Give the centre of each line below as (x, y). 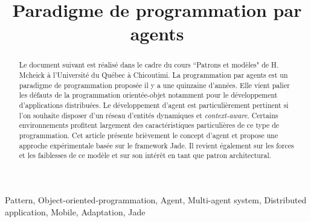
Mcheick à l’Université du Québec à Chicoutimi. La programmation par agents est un (153, 75)
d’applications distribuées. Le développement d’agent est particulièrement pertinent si (154, 105)
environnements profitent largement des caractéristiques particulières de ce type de (149, 125)
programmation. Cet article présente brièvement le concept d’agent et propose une (149, 135)
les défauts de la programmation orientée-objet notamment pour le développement (148, 95)
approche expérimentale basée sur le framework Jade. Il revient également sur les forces (156, 145)
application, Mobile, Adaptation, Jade (75, 211)
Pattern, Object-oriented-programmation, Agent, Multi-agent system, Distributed (156, 199)
